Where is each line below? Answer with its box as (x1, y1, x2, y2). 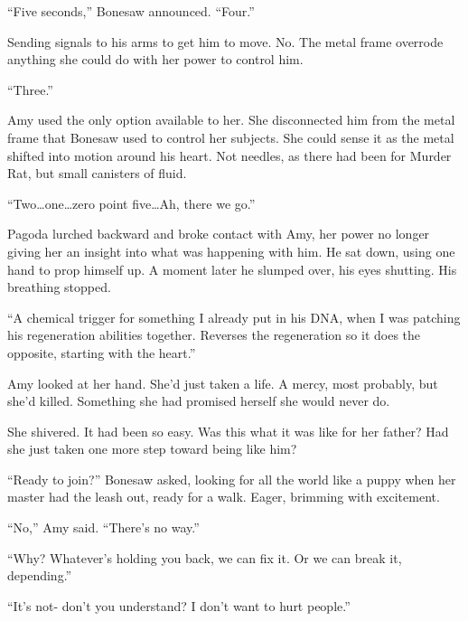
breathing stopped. (7, 278, 111, 296)
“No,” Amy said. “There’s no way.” (7, 518, 200, 537)
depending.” (7, 566, 72, 585)
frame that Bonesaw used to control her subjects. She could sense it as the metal (7, 127, 454, 146)
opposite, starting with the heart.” (7, 343, 196, 362)
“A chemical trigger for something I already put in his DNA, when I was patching (7, 307, 461, 326)
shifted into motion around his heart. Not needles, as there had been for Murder (7, 146, 452, 165)
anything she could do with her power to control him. (7, 50, 304, 69)
